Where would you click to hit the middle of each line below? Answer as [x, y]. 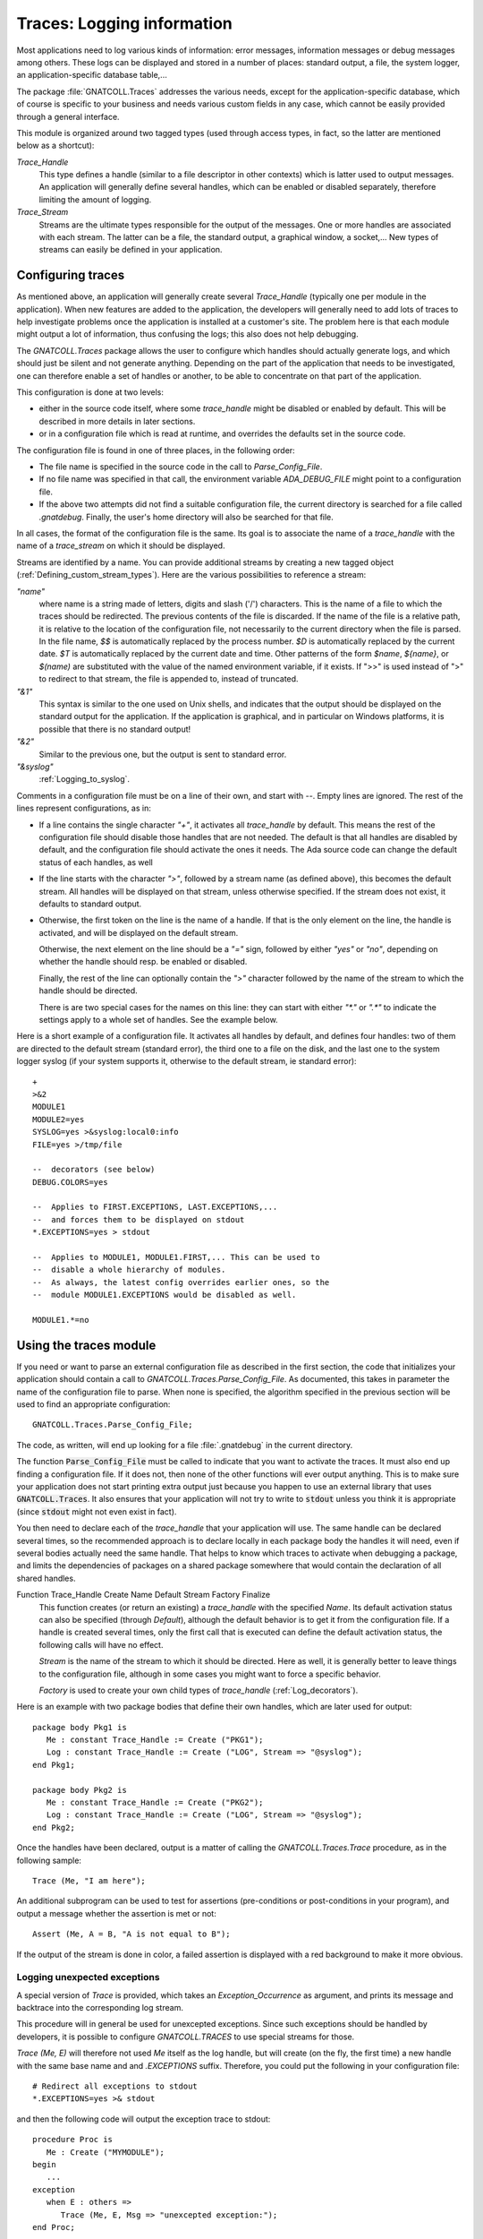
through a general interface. [68, 116]
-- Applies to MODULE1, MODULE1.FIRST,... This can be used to [177, 1257]
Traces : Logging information [124, 23]
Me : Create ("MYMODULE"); [106, 2152]
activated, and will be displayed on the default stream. [139, 932]
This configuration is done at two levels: [90, 392]
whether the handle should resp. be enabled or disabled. [143, 962]
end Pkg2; [54, 1827]
